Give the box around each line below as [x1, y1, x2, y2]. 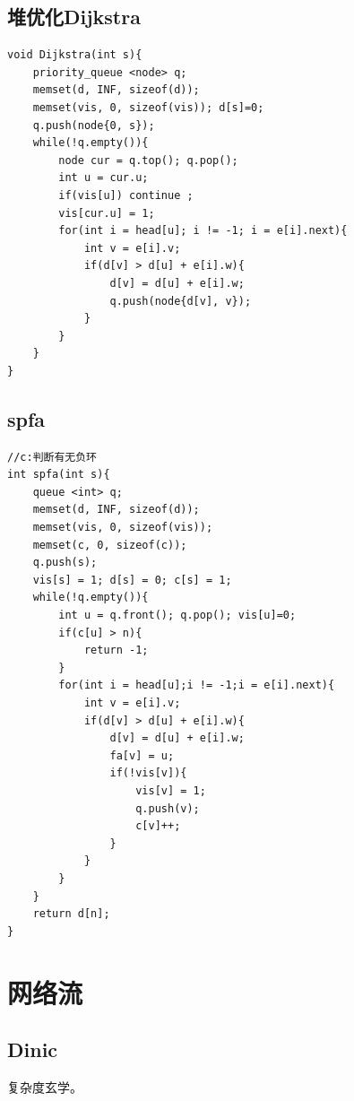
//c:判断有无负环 [7, 450, 97, 464]
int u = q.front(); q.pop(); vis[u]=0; [58, 609, 297, 622]
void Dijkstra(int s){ [7, 48, 142, 62]
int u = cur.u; [58, 171, 149, 185]
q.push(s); [32, 556, 98, 569]
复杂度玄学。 [7, 1077, 82, 1096]
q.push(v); [135, 802, 200, 815]
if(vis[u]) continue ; [58, 188, 194, 202]
